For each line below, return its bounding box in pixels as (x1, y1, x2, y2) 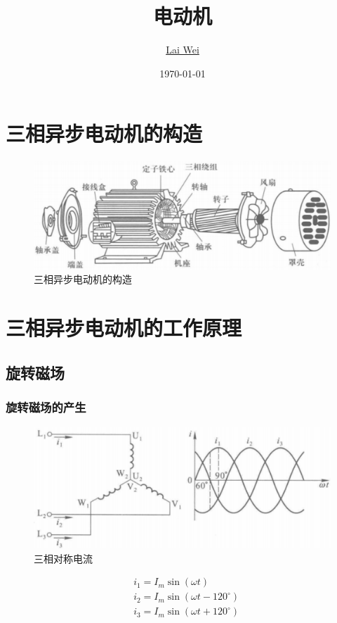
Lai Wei (166, 42, 199, 57)
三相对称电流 (34, 550, 93, 565)
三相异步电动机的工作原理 (6, 313, 242, 342)
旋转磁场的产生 (6, 398, 86, 415)
